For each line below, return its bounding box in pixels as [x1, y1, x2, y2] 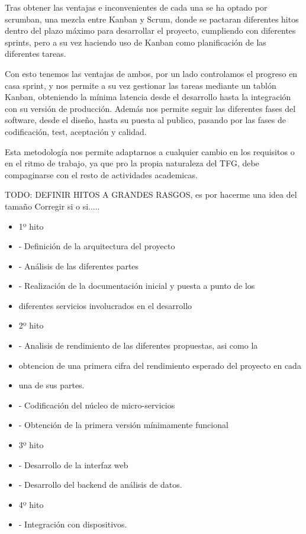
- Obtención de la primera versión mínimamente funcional [18, 419, 228, 431]
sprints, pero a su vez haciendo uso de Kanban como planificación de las [5, 36, 266, 48]
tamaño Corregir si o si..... [5, 200, 100, 212]
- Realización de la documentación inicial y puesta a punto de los [18, 279, 255, 292]
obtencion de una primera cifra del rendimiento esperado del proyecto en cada [18, 359, 301, 371]
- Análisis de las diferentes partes [18, 259, 139, 272]
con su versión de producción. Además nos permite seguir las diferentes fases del [5, 102, 296, 114]
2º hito [18, 319, 44, 332]
